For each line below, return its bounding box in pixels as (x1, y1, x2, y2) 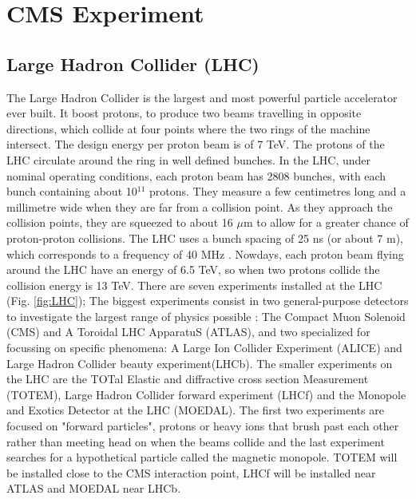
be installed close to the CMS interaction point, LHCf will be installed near (6, 464, 376, 481)
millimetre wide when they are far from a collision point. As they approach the (6, 198, 393, 215)
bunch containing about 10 (6, 183, 137, 200)
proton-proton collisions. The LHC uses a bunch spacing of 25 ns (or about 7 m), (6, 229, 403, 246)
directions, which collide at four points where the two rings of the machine (6, 120, 370, 137)
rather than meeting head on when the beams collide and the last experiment (6, 433, 385, 449)
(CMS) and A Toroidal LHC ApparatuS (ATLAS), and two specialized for (6, 323, 370, 340)
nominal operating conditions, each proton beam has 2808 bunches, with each (6, 167, 386, 184)
